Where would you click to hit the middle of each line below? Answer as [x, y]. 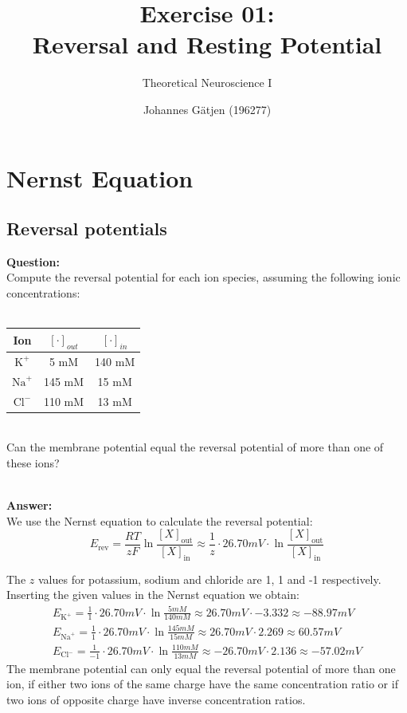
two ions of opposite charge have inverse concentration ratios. [156, 699]
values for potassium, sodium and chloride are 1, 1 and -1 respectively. [209, 579]
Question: [33, 261]
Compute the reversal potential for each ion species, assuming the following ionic [203, 277]
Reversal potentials [87, 228]
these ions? [33, 462]
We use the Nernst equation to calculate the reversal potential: [160, 520]
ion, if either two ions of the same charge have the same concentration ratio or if [202, 684]
